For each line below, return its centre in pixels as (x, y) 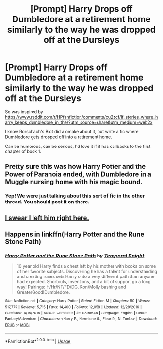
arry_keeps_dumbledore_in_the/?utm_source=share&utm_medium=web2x (79, 122)
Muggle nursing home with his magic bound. (74, 182)
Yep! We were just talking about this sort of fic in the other (75, 196)
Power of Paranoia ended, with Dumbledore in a (78, 174)
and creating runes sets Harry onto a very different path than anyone (86, 276)
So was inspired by (24, 112)
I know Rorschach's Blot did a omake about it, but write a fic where (72, 131)
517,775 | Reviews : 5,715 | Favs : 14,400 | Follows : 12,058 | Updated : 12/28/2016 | (73, 307)
